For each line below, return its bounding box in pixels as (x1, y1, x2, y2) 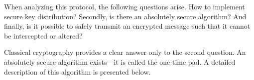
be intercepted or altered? (4, 30, 83, 40)
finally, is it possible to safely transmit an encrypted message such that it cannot (4, 21, 251, 31)
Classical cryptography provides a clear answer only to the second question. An (4, 47, 246, 57)
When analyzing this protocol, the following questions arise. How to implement (4, 1, 245, 11)
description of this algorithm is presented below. (4, 66, 151, 77)
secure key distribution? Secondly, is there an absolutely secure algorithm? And (4, 11, 247, 21)
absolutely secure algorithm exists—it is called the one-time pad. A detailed (4, 56, 236, 67)
